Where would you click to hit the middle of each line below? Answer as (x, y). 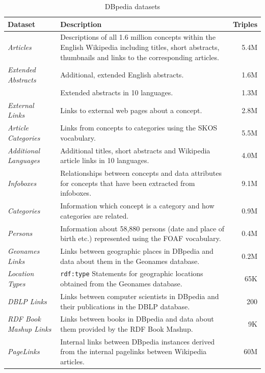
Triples (245, 24)
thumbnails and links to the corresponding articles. (140, 57)
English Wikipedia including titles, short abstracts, (140, 47)
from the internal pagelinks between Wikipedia (134, 351)
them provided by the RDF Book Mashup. (127, 328)
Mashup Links (30, 328)
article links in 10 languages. (105, 160)
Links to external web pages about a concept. (131, 110)
